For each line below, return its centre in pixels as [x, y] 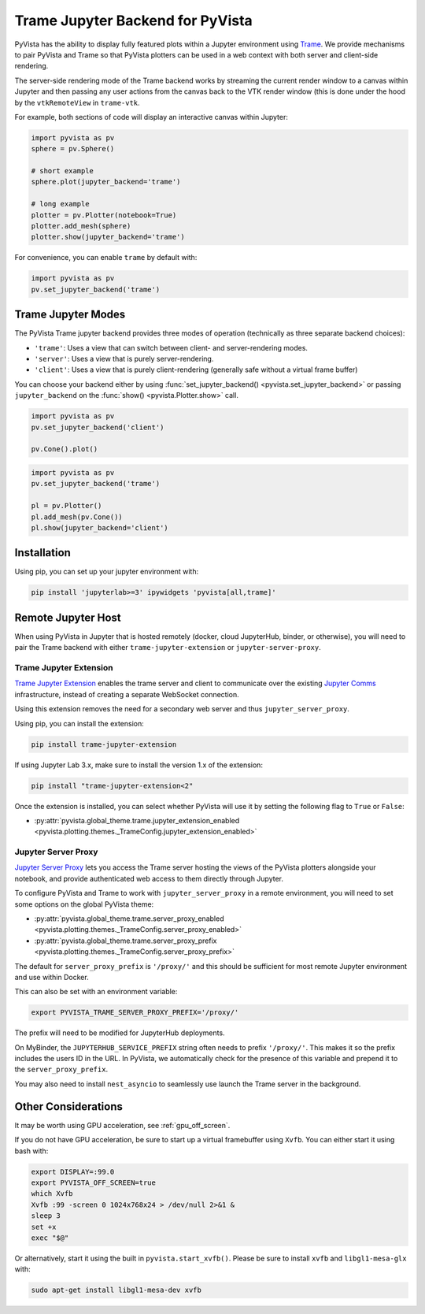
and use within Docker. [52, 977]
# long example [60, 204]
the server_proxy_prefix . [61, 1069]
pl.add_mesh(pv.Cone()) [77, 517]
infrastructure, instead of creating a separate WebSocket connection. [127, 694]
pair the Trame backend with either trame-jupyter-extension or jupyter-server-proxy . [168, 648]
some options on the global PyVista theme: [84, 904]
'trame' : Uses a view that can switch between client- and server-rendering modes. [171, 347]
